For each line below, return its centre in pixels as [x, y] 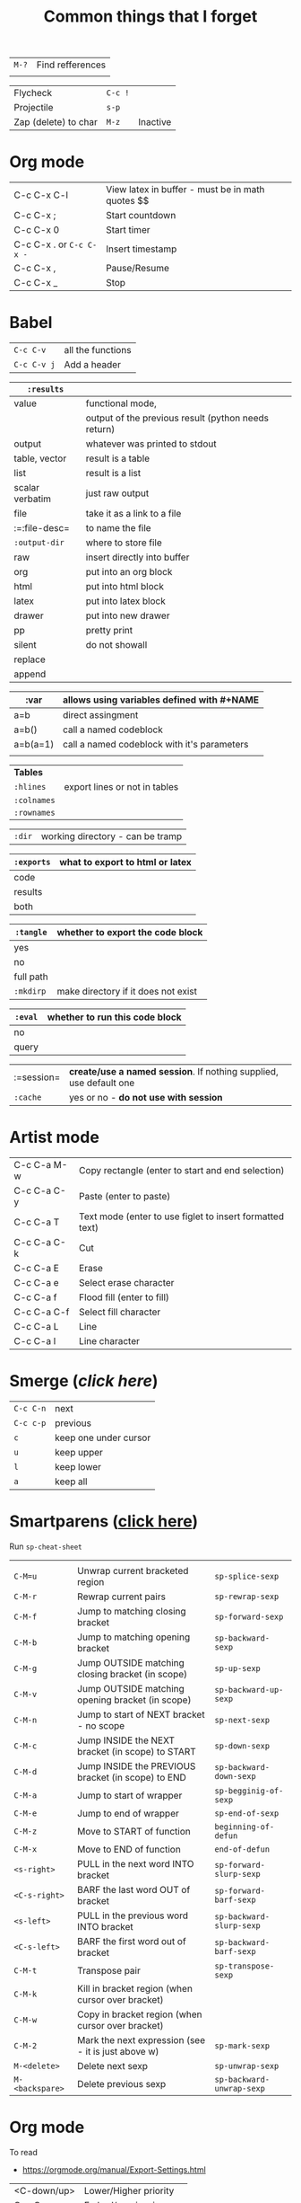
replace [30, 659]
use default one [102, 1083]
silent [26, 645]
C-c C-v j [34, 365]
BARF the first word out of [132, 1941]
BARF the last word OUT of [134, 1889]
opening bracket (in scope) [134, 1700]
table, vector [40, 458]
